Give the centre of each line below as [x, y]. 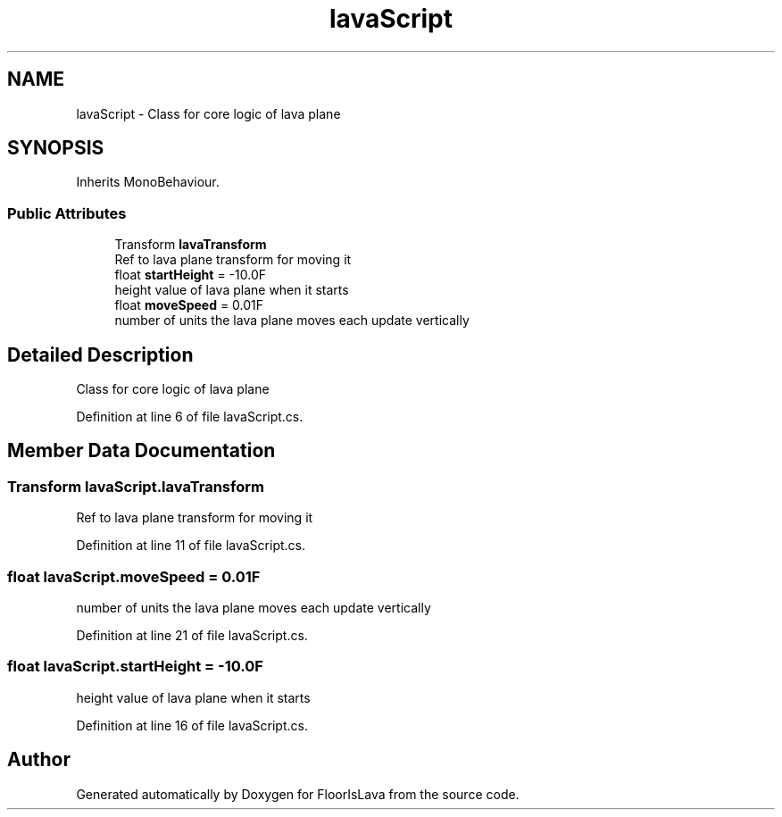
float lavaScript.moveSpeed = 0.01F [134, 576]
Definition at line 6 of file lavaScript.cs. [190, 417]
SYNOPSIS [56, 148]
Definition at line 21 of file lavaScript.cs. [192, 635]
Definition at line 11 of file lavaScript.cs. [191, 546]
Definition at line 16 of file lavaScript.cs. [192, 725]
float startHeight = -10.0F [190, 275]
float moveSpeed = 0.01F [189, 305]
